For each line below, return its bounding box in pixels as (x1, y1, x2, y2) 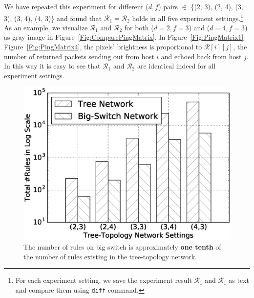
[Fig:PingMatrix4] (26, 42, 80, 52)
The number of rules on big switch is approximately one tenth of (23, 242, 221, 252)
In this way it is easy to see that (4, 61, 101, 71)
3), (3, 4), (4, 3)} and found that (4, 13, 102, 23)
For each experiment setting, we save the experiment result (15, 275, 192, 285)
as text (229, 275, 250, 285)
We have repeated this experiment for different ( (4, 1, 148, 11)
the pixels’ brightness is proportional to (84, 42, 202, 52)
